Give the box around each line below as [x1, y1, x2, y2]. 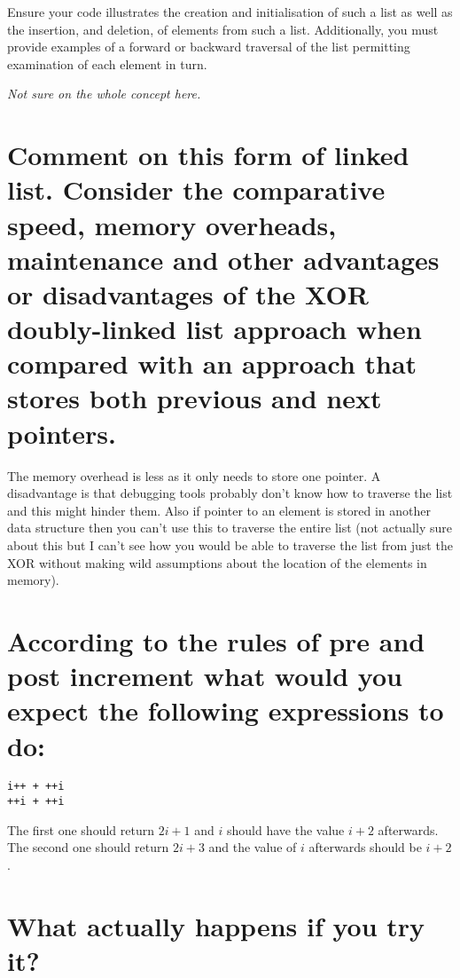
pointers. [7, 414, 117, 451]
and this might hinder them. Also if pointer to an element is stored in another [7, 501, 432, 519]
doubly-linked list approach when [7, 311, 422, 347]
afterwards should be [308, 838, 422, 856]
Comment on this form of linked [7, 137, 409, 173]
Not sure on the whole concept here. [7, 84, 201, 103]
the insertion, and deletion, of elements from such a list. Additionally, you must [7, 20, 439, 38]
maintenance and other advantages [7, 241, 440, 277]
